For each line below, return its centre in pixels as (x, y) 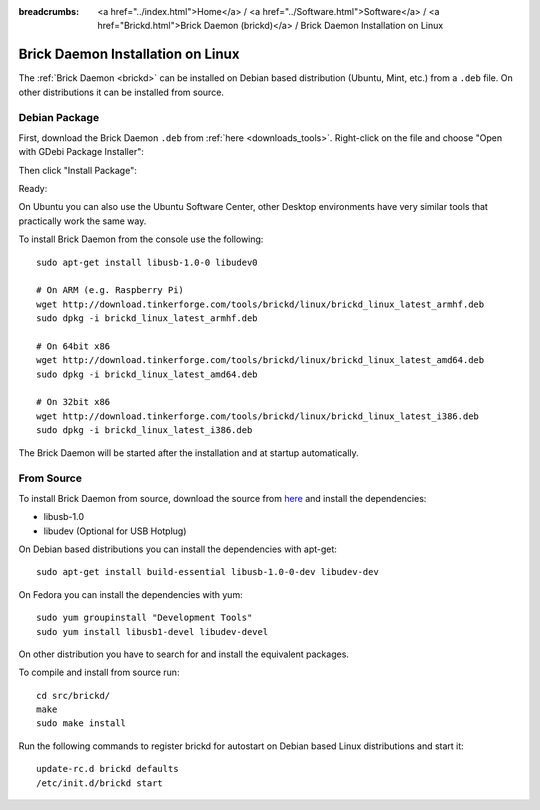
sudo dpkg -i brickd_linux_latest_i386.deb (144, 430)
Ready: (33, 188)
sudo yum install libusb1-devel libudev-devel (152, 631)
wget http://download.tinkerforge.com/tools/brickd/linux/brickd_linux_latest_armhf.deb (260, 304)
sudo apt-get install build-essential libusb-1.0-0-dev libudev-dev (207, 572)
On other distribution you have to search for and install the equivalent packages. (184, 654)
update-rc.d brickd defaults (107, 769)
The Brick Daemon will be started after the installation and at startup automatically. (188, 452)
